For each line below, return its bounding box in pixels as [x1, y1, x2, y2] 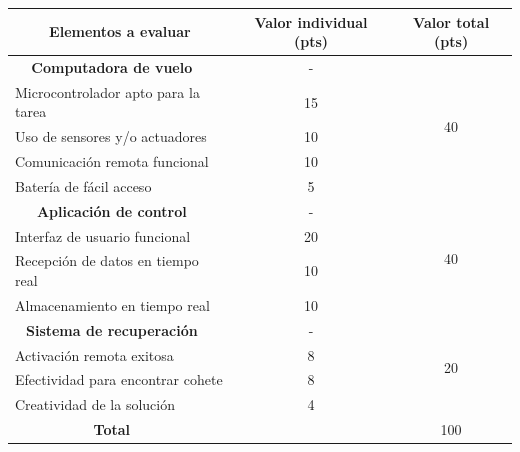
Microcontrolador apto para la [15, 81, 200, 102]
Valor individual [254, 11, 368, 32]
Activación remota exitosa [15, 344, 174, 365]
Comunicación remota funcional [15, 151, 209, 172]
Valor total [413, 11, 490, 32]
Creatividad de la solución [15, 394, 175, 415]
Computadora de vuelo [31, 56, 193, 77]
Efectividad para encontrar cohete [15, 369, 223, 390]
